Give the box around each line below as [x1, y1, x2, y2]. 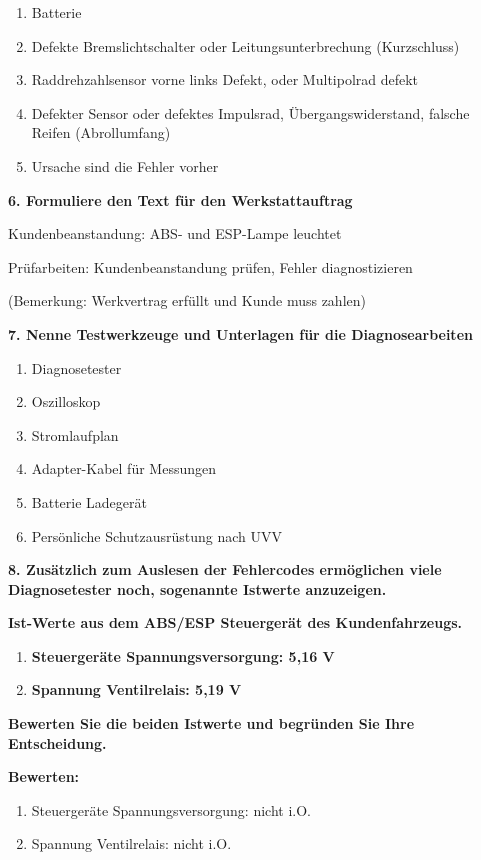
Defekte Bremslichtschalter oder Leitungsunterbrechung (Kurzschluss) [31, 35, 460, 56]
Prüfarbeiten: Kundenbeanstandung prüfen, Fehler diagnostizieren [8, 256, 413, 277]
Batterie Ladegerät [31, 491, 147, 512]
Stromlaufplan [31, 424, 119, 445]
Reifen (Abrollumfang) [31, 122, 171, 143]
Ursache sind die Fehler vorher [31, 155, 219, 176]
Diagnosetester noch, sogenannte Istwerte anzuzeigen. [8, 578, 387, 599]
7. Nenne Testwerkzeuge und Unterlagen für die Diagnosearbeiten [8, 323, 473, 344]
